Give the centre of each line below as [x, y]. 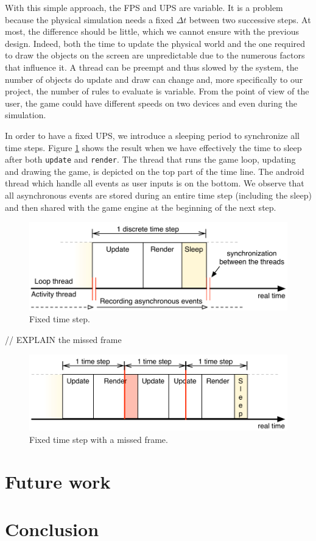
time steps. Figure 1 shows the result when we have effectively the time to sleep [153, 147]
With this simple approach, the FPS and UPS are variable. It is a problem [144, 7]
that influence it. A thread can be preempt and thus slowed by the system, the [152, 67]
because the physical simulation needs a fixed [89, 19]
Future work [58, 481]
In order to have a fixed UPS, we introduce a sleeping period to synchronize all [152, 135]
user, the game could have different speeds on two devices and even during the [151, 103]
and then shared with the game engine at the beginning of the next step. [141, 207]
